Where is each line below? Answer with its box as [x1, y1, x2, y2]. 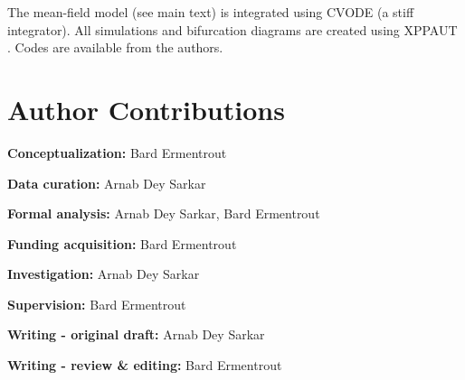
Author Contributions [7, 90, 285, 127]
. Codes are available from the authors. [7, 38, 223, 57]
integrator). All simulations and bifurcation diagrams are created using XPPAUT [7, 20, 458, 39]
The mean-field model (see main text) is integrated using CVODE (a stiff [7, 3, 414, 21]
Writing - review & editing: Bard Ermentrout [7, 356, 282, 375]
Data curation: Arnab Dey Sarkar [7, 173, 206, 192]
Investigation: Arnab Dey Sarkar [7, 264, 200, 283]
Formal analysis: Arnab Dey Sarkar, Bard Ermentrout [7, 204, 320, 223]
